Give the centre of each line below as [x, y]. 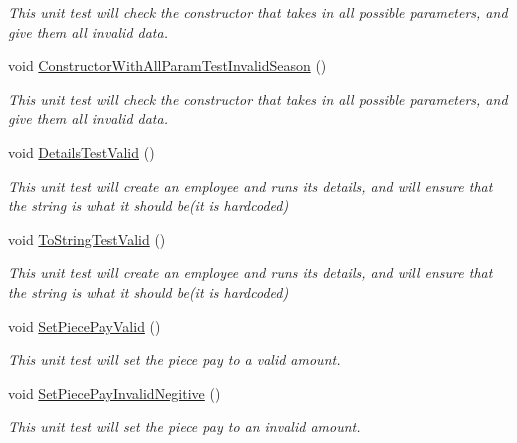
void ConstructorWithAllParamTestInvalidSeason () [167, 65]
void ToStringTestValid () [87, 238]
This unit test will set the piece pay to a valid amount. [174, 359]
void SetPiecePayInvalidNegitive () [114, 392]
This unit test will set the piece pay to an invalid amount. [184, 426]
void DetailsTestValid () [81, 151]
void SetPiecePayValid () [84, 325]
